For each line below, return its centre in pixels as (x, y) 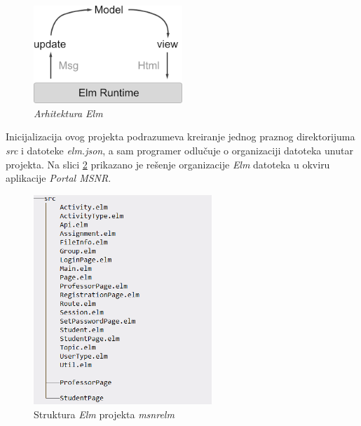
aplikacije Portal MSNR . (59, 178)
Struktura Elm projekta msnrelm (104, 414)
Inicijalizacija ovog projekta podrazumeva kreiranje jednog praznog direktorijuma (180, 137)
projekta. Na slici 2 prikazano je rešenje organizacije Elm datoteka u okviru (168, 164)
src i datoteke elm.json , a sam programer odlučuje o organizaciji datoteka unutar (179, 151)
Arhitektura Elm (68, 113)
